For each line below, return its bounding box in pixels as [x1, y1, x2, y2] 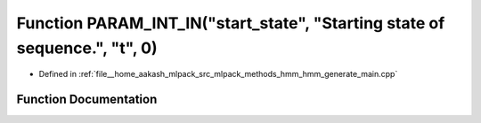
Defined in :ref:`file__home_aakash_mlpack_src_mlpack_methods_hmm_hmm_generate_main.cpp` [38, 69, 398, 80]
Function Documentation [16, 92, 158, 107]
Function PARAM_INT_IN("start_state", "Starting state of [16, 13, 445, 33]
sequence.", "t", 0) [16, 38, 158, 58]
